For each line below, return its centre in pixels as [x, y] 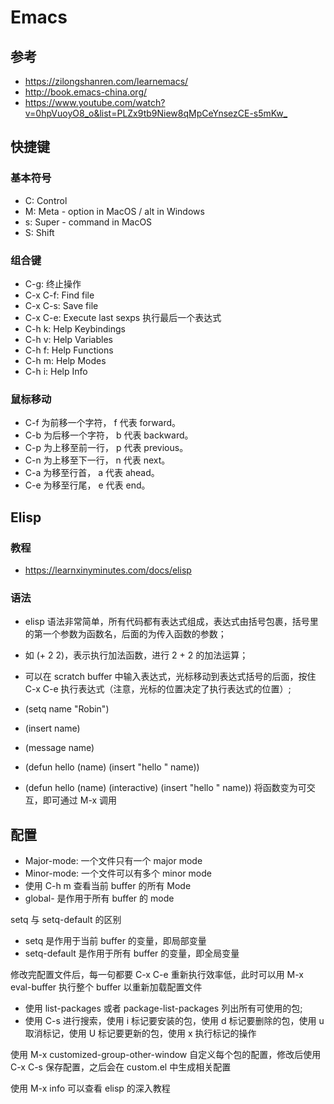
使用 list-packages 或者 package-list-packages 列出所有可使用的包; [163, 1008]
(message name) [59, 748]
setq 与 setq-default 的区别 [66, 920]
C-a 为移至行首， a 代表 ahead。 [92, 473]
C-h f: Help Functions [69, 350]
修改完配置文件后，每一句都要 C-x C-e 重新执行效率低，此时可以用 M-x [157, 975]
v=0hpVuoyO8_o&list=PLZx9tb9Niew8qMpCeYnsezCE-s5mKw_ [156, 113]
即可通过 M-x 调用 [80, 800]
